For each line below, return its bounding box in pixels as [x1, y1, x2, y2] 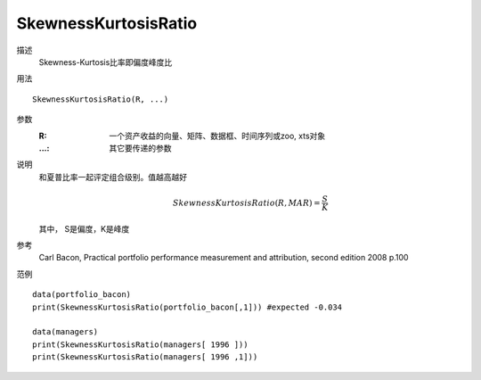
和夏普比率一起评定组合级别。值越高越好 [38, 171, 187, 182]
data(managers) [32, 326, 99, 337]
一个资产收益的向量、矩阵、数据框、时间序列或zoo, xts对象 [109, 130, 326, 141]
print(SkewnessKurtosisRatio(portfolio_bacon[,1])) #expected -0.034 [32, 302, 343, 312]
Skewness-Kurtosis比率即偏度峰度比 [38, 56, 173, 67]
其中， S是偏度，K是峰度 [38, 223, 130, 234]
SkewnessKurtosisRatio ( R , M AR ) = [172, 197, 321, 208]
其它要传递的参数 [109, 143, 172, 153]
